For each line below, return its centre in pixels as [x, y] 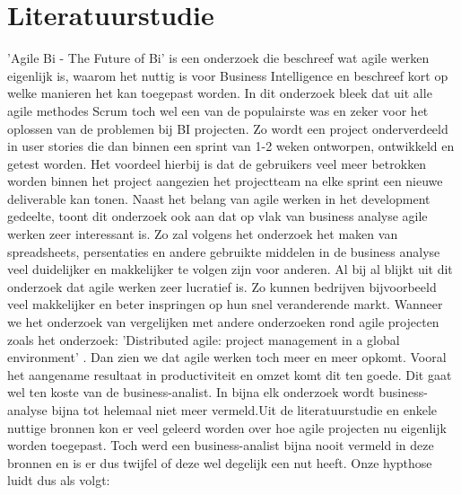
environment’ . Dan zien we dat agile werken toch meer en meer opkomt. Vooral [227, 357]
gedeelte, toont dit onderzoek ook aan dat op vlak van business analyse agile [217, 216]
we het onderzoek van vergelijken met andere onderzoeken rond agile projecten [223, 322]
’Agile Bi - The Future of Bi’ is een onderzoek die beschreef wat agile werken [218, 58]
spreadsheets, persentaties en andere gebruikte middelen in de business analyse [224, 251]
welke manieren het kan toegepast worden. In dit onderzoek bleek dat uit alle [220, 93]
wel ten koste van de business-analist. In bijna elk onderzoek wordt [191, 392]
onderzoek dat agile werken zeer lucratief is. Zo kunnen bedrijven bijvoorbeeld [222, 286]
